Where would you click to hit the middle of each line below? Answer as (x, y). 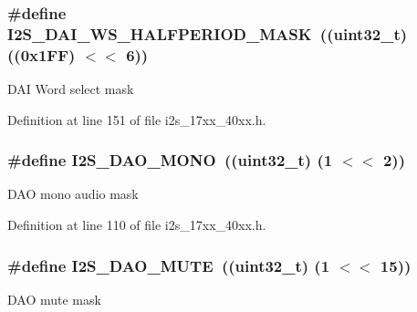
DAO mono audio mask (73, 194)
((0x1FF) (42, 54)
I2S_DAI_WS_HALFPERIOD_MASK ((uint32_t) (208, 33)
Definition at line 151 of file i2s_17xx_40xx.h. (137, 119)
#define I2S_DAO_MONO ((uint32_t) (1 (170, 160)
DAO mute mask (54, 299)
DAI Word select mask (71, 89)
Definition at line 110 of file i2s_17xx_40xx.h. (137, 225)
